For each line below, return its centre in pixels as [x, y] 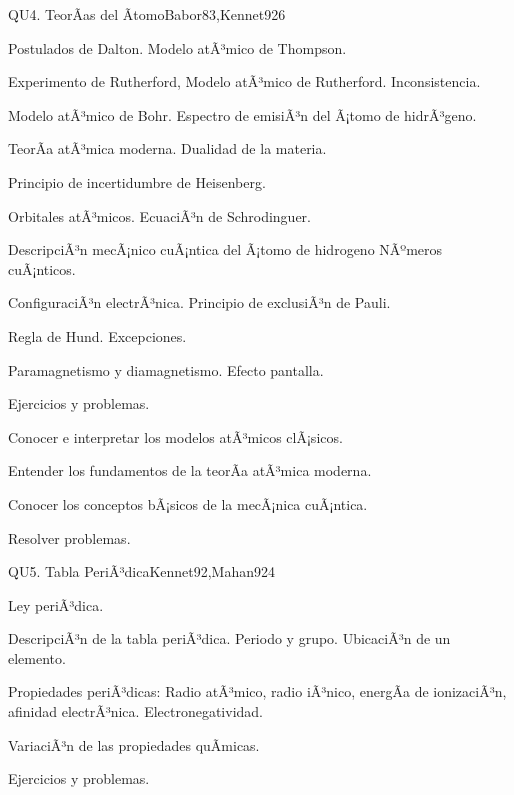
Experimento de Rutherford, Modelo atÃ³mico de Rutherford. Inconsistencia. [244, 81]
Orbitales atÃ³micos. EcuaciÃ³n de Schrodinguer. [159, 215]
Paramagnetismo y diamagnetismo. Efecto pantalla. [166, 369]
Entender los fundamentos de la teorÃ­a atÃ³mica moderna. [190, 470]
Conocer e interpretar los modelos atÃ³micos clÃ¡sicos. [175, 436]
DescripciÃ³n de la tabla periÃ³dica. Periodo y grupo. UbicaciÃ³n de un [229, 638]
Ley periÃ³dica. [56, 604]
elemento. [37, 657]
